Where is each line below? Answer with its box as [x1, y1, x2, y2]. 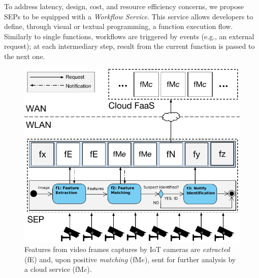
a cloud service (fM [24, 264, 84, 274]
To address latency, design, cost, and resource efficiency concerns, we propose [4, 1, 244, 11]
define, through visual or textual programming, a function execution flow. [4, 21, 233, 32]
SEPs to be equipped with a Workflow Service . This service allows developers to [4, 11, 253, 21]
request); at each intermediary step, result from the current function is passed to [4, 41, 255, 51]
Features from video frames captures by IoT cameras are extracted [24, 244, 230, 255]
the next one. [4, 50, 45, 61]
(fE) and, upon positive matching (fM [24, 254, 142, 264]
